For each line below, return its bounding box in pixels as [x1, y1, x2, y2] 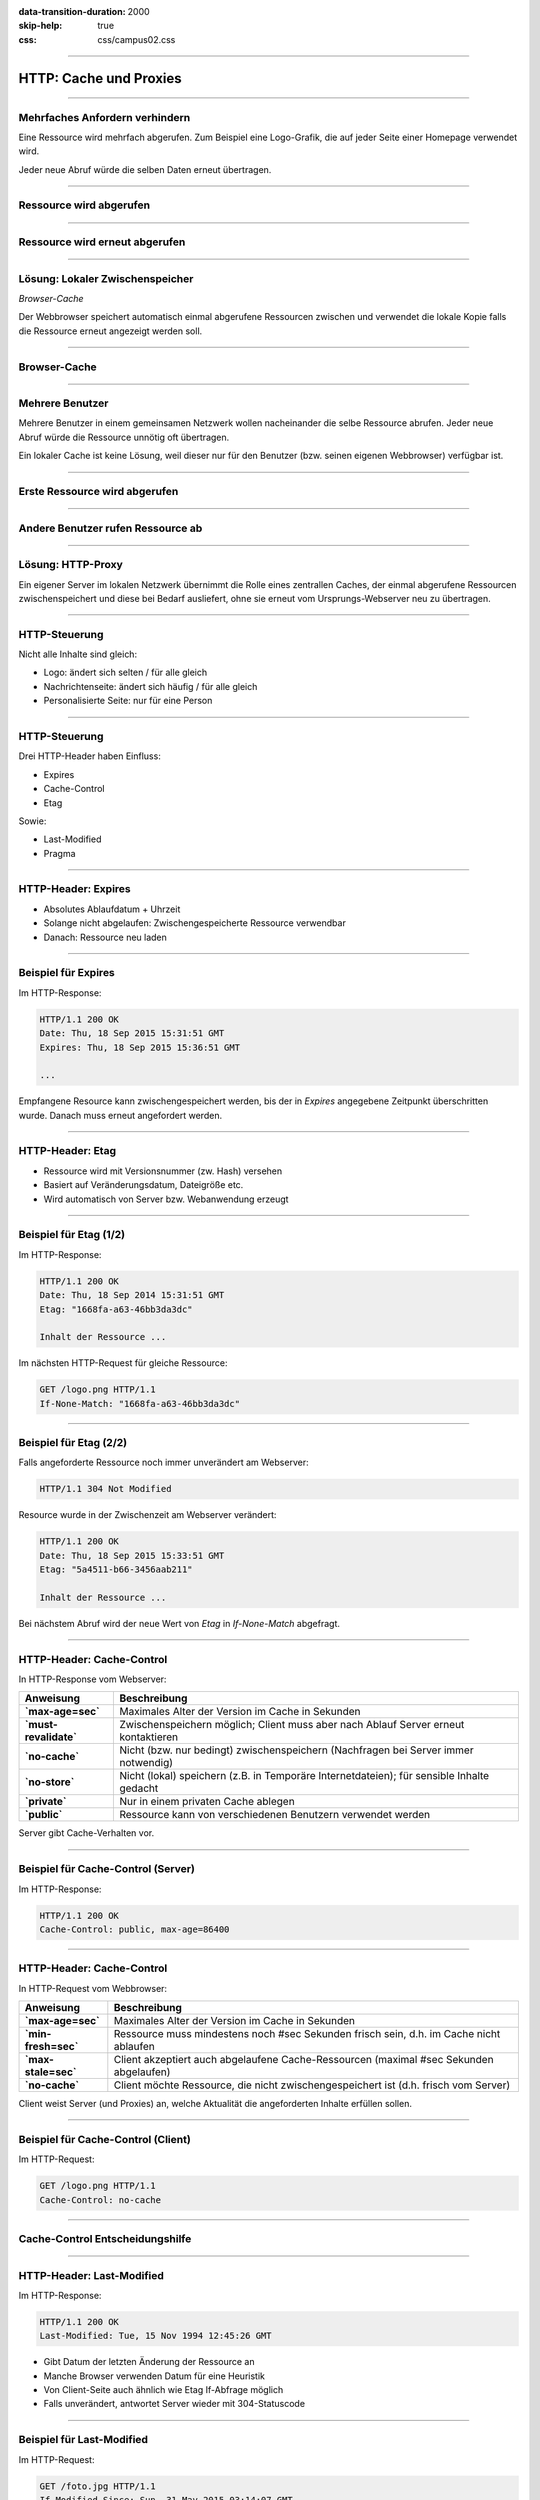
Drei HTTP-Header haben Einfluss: [18, 750, 162, 762]
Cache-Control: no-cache [39, 2194, 162, 2205]
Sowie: [18, 815, 47, 827]
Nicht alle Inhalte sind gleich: [18, 648, 138, 660]
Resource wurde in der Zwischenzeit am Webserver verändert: [18, 1509, 277, 1521]
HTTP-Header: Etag [18, 1144, 117, 1158]
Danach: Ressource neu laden [43, 931, 167, 943]
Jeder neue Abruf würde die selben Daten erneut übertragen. [18, 163, 272, 175]
